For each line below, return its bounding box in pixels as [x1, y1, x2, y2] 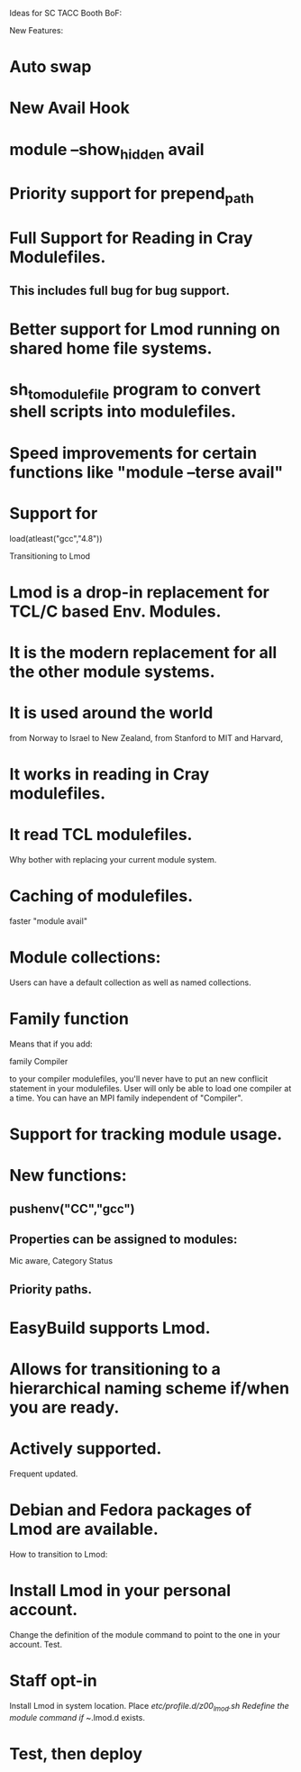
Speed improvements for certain [9, 443, 258, 463]
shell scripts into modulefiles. [9, 401, 237, 422]
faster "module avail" [9, 915, 88, 927]
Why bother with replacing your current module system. [9, 854, 217, 865]
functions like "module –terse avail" [9, 461, 284, 482]
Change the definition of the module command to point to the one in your [9, 1630, 281, 1640]
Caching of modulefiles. [9, 886, 194, 907]
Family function [9, 1009, 129, 1029]
